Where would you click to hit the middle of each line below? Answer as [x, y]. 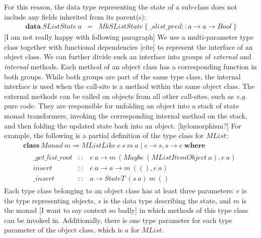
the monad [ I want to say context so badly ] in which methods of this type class [126, 210]
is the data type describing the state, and [167, 200]
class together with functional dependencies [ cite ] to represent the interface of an [128, 46]
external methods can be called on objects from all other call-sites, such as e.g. [126, 96]
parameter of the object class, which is [63, 230]
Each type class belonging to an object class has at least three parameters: [119, 190]
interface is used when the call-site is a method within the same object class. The [129, 86]
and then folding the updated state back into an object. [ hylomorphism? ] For [123, 125]
